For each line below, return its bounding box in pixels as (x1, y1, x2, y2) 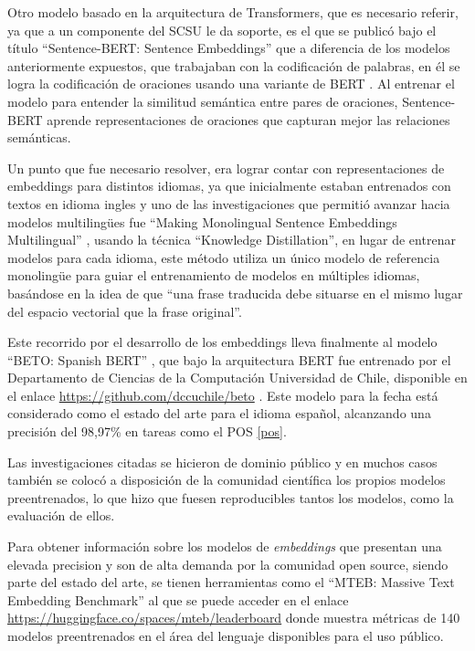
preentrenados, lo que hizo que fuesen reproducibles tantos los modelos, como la (7, 488, 454, 507)
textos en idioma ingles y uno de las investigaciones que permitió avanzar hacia (7, 194, 450, 213)
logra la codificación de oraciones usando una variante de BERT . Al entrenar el (7, 74, 455, 93)
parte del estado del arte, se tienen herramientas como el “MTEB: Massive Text (7, 572, 455, 592)
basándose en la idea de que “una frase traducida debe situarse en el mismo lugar (7, 283, 463, 302)
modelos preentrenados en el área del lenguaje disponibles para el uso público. (7, 626, 444, 645)
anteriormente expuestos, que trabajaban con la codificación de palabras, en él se (7, 56, 460, 75)
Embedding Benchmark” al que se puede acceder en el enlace (7, 590, 349, 609)
